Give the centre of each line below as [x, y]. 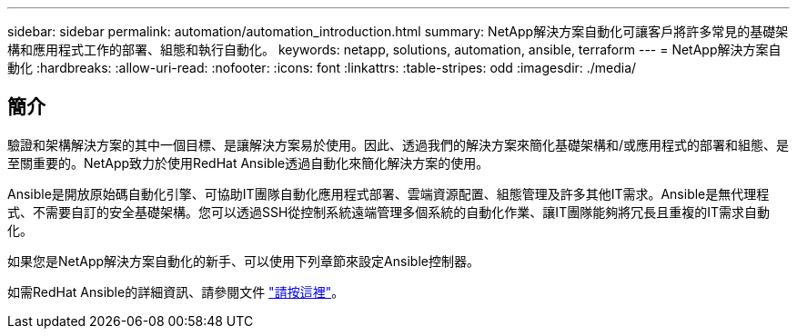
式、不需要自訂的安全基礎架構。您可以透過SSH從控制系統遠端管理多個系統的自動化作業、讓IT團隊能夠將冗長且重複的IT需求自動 [388, 212]
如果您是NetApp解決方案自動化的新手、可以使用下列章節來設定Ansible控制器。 [243, 261]
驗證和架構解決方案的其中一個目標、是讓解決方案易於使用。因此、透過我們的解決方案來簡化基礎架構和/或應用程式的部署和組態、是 [398, 144]
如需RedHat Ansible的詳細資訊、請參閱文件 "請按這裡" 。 [176, 292]
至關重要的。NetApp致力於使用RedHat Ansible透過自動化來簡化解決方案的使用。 [248, 163]
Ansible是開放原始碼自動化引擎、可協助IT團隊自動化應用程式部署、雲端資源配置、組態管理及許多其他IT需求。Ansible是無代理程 [388, 193]
